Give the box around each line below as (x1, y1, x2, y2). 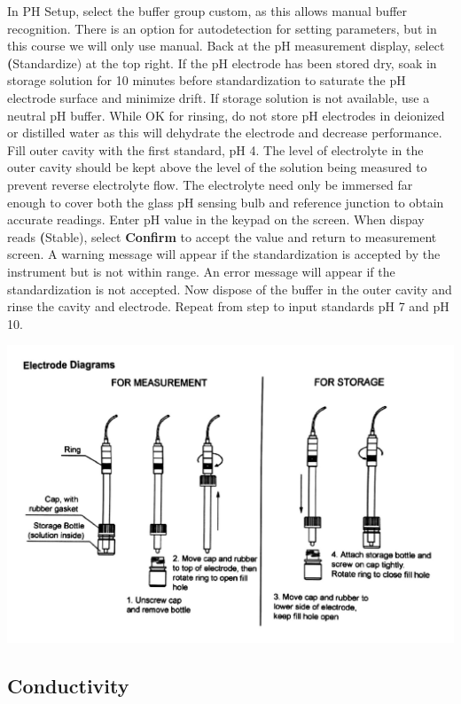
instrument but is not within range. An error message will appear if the (7, 262, 395, 280)
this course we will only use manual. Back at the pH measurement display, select (7, 36, 445, 55)
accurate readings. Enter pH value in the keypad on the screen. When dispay (7, 210, 425, 229)
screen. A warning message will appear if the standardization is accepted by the (7, 245, 441, 263)
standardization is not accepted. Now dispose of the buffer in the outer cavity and (7, 279, 452, 298)
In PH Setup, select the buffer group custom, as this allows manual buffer (7, 2, 408, 20)
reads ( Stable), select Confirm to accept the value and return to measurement (7, 227, 437, 246)
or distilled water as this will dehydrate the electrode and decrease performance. (7, 123, 442, 142)
